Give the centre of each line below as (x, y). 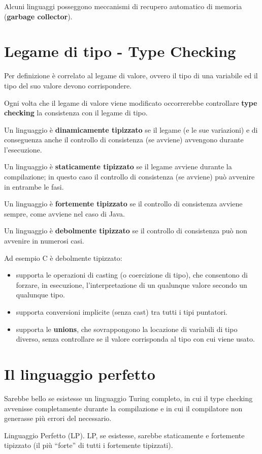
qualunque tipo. (40, 295)
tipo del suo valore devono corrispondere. (68, 85)
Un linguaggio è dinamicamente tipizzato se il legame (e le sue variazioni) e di (131, 129)
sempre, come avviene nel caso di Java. (64, 213)
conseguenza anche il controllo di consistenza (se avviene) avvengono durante (124, 140)
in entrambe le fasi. (34, 186)
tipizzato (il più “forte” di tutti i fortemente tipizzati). (89, 445)
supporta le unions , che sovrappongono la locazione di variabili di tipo (127, 329)
